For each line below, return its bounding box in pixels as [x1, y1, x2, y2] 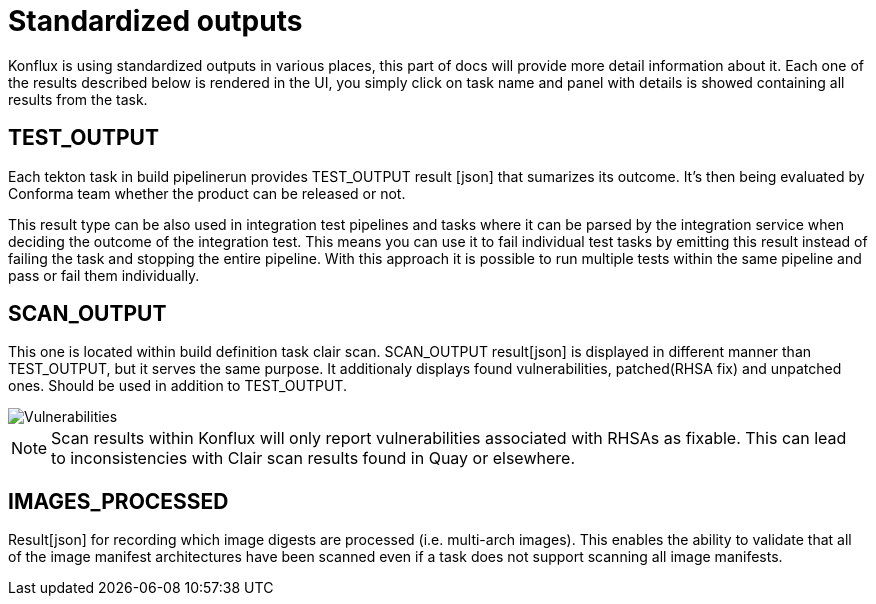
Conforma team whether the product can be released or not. [8, 184, 406, 202]
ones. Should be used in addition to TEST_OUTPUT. [8, 377, 347, 395]
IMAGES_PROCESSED [8, 488, 229, 514]
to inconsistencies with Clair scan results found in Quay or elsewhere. [51, 448, 575, 469]
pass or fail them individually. [8, 266, 200, 284]
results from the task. [8, 90, 148, 108]
